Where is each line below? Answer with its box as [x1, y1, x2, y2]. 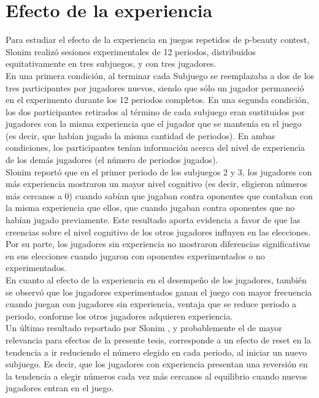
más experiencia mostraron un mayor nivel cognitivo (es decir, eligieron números [6, 177, 308, 190]
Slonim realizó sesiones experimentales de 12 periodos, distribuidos [6, 45, 256, 58]
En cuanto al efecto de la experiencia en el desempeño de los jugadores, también [6, 274, 307, 286]
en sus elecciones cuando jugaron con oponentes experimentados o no [6, 249, 265, 262]
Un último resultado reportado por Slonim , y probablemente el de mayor [6, 321, 282, 334]
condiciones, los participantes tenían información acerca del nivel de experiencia [6, 141, 306, 154]
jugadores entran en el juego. [6, 381, 114, 394]
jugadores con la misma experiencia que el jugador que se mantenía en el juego [6, 117, 302, 130]
